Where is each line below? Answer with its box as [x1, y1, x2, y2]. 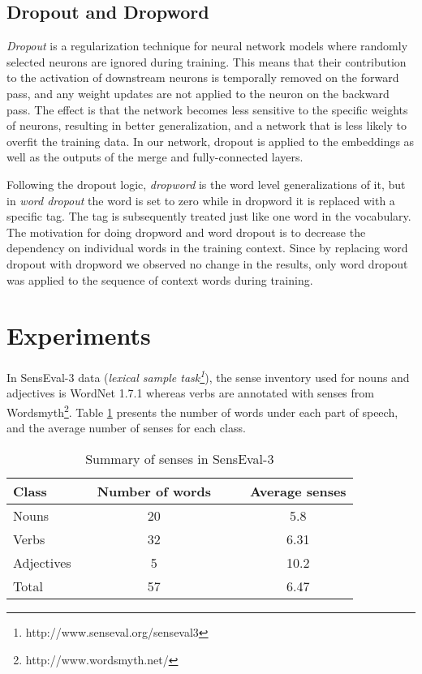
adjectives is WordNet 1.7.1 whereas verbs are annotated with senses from [6, 384, 374, 401]
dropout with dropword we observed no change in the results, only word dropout [6, 255, 408, 272]
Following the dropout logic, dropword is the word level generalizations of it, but [6, 175, 406, 192]
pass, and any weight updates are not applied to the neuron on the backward [6, 84, 390, 101]
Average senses [249, 481, 347, 500]
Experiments [6, 319, 151, 352]
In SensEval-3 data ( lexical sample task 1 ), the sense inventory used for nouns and [6, 367, 410, 385]
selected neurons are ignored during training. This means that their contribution [6, 53, 407, 70]
